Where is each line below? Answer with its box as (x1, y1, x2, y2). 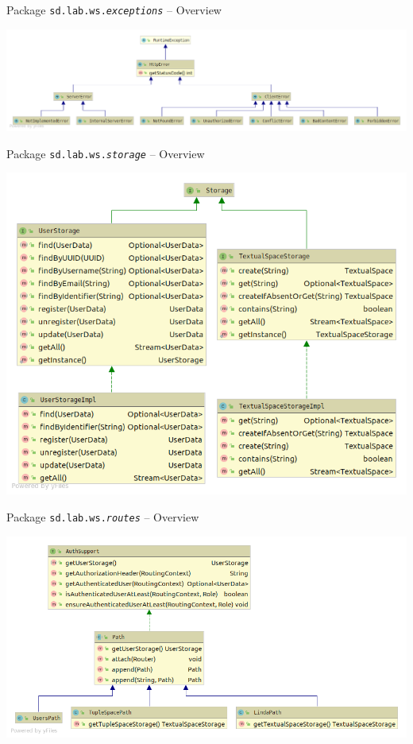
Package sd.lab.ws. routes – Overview (6, 509, 199, 525)
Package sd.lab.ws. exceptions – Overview (6, 2, 222, 17)
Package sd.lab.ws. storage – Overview (6, 145, 205, 161)
